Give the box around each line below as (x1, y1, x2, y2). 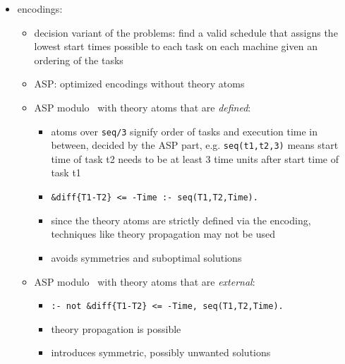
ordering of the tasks (34, 52, 123, 67)
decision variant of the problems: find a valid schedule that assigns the (34, 25, 338, 40)
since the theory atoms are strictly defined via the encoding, (51, 212, 311, 227)
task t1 (51, 165, 81, 180)
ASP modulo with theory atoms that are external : (34, 274, 255, 289)
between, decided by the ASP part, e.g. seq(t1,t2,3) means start (51, 138, 339, 152)
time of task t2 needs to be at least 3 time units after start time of (51, 151, 339, 166)
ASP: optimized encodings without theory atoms (34, 76, 245, 91)
